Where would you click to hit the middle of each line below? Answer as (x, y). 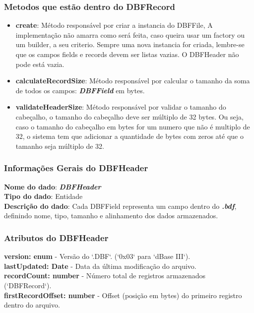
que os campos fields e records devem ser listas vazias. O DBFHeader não (127, 54)
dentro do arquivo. (32, 305)
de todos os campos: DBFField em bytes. (80, 90)
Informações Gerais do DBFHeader (76, 168)
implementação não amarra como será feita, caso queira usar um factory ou (130, 34)
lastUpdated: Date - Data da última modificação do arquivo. (100, 266)
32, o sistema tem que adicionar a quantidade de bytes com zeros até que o (129, 136)
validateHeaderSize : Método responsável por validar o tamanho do (121, 107)
